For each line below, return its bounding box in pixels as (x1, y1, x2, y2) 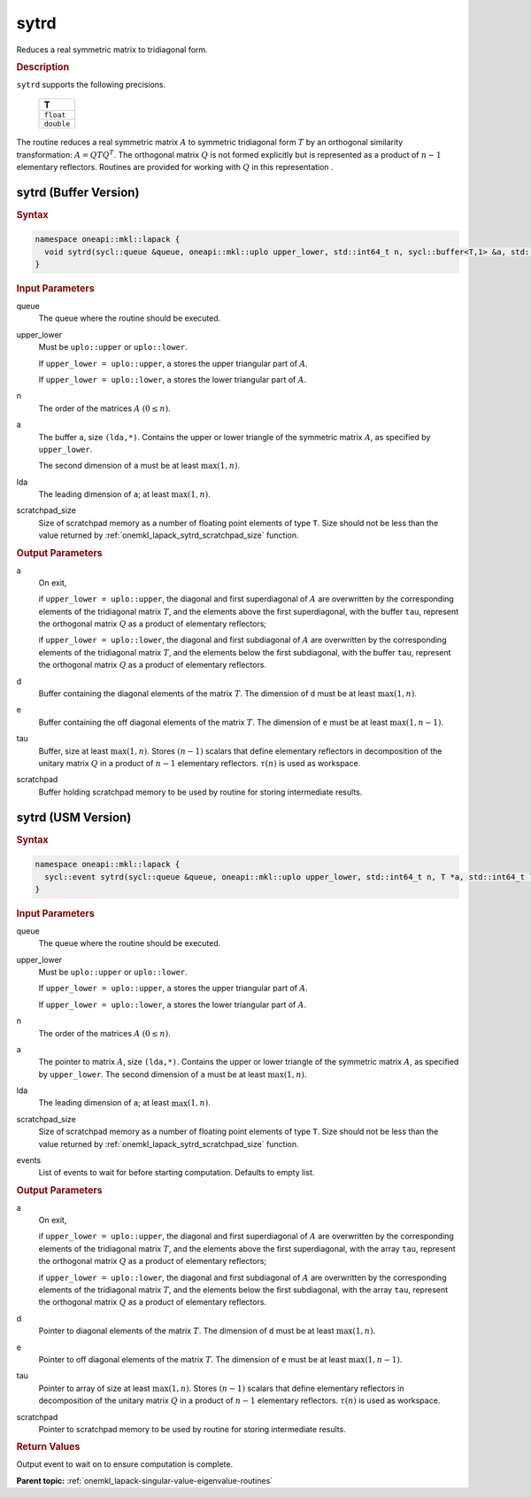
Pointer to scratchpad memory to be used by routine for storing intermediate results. (38, 1423, 347, 1434)
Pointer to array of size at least (38, 1383, 150, 1393)
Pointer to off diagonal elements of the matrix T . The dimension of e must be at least (38, 1354, 347, 1364)
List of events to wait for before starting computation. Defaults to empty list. (38, 1167, 315, 1178)
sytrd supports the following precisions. (16, 79, 166, 89)
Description (16, 60, 70, 73)
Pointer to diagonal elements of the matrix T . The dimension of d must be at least (38, 1325, 335, 1337)
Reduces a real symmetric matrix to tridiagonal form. (16, 44, 208, 55)
